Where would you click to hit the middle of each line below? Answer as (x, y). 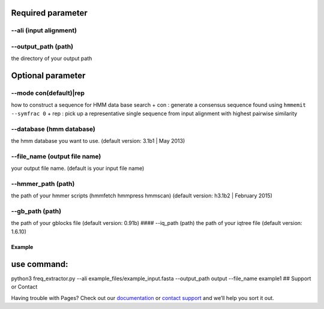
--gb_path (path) (36, 211)
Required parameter (49, 13)
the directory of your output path (52, 58)
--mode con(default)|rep (48, 93)
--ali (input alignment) (44, 31)
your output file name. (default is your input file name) (78, 169)
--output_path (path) (42, 46)
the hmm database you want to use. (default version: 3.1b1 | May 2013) (98, 141)
